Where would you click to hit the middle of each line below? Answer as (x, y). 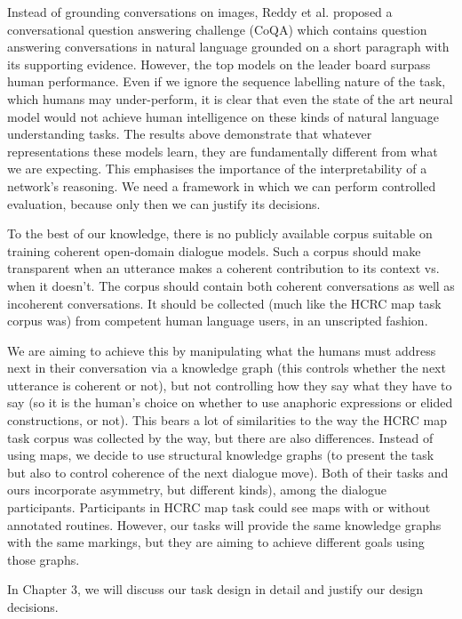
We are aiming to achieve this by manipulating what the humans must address (222, 350)
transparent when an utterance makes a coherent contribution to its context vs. (223, 268)
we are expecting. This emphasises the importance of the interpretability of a (217, 169)
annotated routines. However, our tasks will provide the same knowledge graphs (224, 524)
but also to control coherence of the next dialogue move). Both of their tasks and (228, 472)
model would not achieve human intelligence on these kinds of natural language (223, 116)
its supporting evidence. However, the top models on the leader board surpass (219, 64)
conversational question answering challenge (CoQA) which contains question (217, 29)
